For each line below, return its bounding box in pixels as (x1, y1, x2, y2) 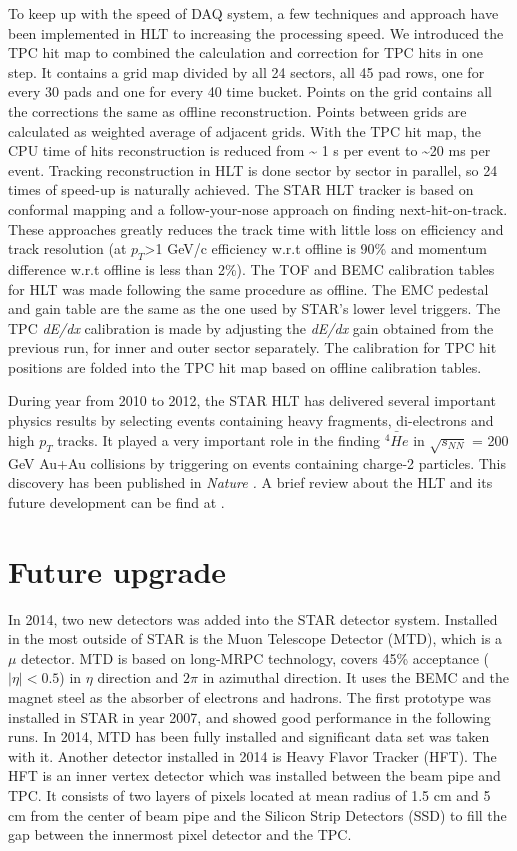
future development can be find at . (8, 491, 225, 512)
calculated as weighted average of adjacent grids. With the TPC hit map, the (8, 120, 481, 141)
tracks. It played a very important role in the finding (57, 429, 380, 450)
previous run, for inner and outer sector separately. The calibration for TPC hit (8, 337, 497, 358)
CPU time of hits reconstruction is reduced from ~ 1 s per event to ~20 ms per (8, 140, 491, 161)
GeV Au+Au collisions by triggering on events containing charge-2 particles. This (8, 452, 507, 473)
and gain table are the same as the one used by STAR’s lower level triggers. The (8, 298, 501, 319)
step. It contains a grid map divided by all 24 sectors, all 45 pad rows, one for (8, 61, 485, 82)
